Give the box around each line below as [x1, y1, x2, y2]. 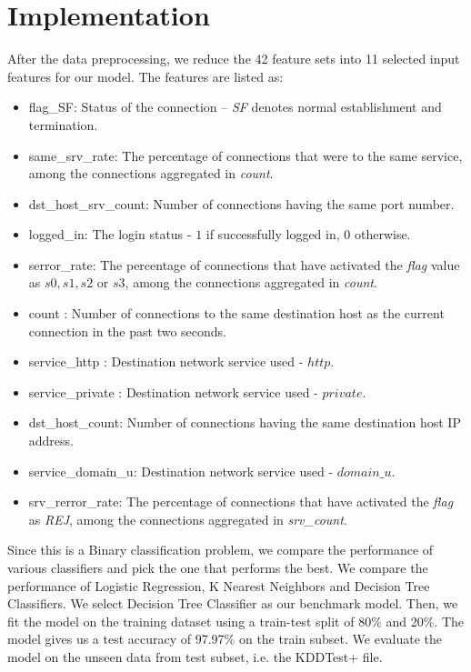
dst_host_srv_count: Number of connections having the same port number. [28, 194, 455, 213]
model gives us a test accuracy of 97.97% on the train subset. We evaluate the [7, 629, 442, 648]
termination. [28, 115, 98, 134]
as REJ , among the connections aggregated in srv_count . [28, 509, 347, 528]
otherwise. [354, 225, 411, 244]
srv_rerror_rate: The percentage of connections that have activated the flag [28, 492, 454, 511]
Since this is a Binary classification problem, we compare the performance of [7, 540, 434, 559]
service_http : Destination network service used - [28, 352, 304, 371]
